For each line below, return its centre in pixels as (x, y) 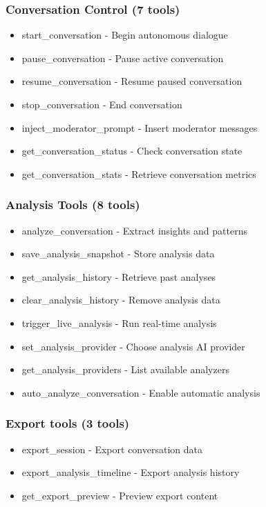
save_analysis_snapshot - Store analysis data (118, 254)
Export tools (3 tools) (68, 423)
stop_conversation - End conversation (102, 104)
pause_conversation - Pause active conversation (123, 58)
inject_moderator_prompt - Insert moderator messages (140, 127)
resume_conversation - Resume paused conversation (132, 81)
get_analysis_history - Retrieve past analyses (119, 276)
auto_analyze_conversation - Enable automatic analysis (141, 392)
